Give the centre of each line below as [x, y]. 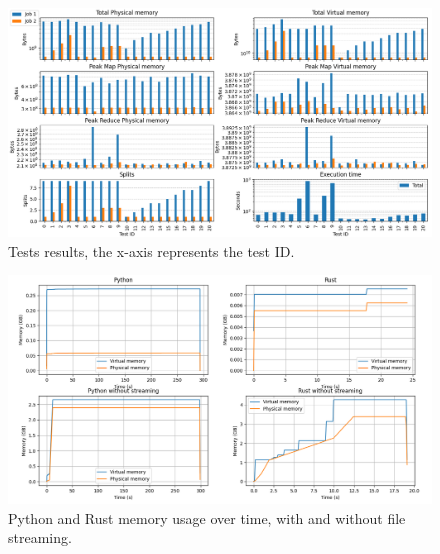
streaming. [40, 537]
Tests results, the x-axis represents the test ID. [151, 250]
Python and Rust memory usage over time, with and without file [207, 517]
